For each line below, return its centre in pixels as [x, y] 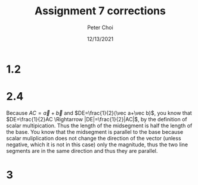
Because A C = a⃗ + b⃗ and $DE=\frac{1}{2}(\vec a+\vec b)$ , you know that [99, 113]
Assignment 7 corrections [100, 11]
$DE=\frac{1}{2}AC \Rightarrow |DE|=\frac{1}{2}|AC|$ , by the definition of [97, 119]
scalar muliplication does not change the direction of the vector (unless [94, 138]
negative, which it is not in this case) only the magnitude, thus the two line [97, 145]
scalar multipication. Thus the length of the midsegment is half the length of [99, 126]
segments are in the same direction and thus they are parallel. [82, 150]
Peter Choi [100, 27]
